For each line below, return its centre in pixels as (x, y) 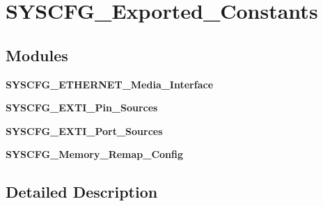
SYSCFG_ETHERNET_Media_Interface (110, 84)
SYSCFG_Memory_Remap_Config (95, 154)
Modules (37, 55)
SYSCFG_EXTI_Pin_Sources (82, 108)
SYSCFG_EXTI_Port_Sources (84, 130)
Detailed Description (82, 192)
